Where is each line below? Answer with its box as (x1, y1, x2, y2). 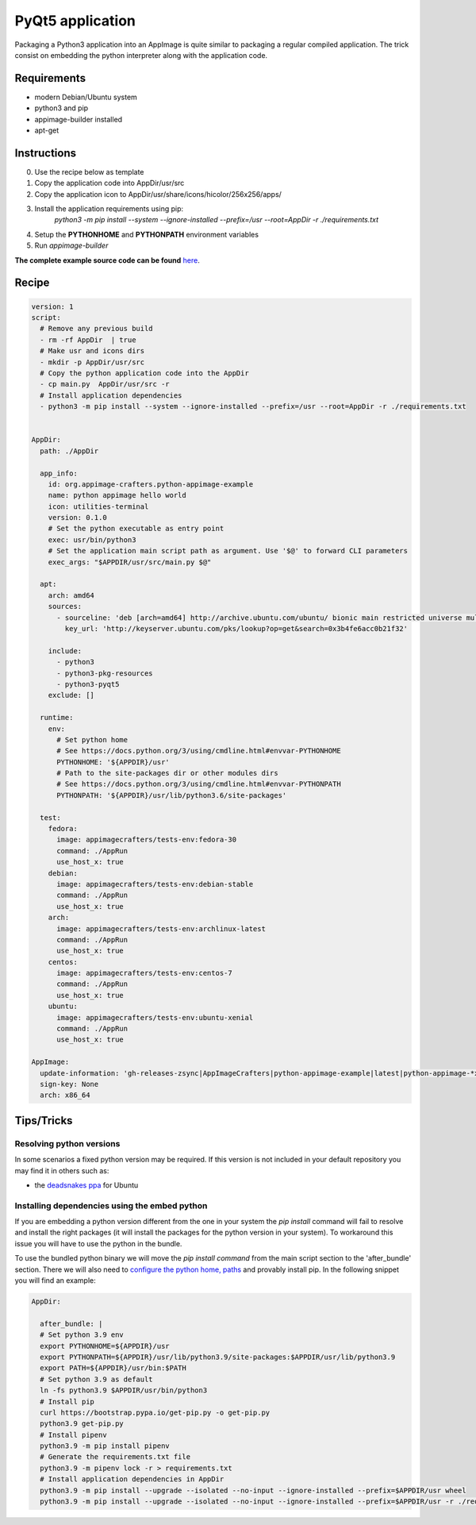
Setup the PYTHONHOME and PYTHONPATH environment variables (34, 229, 259, 239)
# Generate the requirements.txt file (40, 1453, 190, 1461)
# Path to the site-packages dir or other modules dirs (56, 768, 278, 778)
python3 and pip (34, 103, 89, 113)
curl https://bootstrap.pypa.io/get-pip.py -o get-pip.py (40, 1408, 271, 1417)
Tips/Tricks (14, 1114, 73, 1127)
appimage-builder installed (34, 114, 123, 124)
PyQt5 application (14, 12, 136, 29)
